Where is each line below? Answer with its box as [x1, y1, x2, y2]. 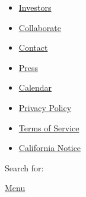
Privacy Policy [18, 101, 72, 113]
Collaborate [18, 21, 62, 33]
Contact [18, 41, 48, 54]
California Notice [18, 141, 81, 154]
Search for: [5, 161, 44, 174]
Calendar [18, 81, 52, 94]
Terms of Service [18, 121, 79, 134]
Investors [18, 1, 52, 13]
